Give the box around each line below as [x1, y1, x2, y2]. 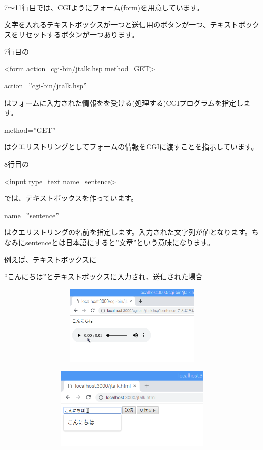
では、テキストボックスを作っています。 [4, 193, 138, 203]
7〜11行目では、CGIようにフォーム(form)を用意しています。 [4, 2, 204, 12]
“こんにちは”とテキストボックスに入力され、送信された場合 [4, 271, 203, 282]
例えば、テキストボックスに [4, 254, 97, 264]
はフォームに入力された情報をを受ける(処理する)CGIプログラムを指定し [4, 97, 244, 108]
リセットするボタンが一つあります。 [18, 29, 139, 40]
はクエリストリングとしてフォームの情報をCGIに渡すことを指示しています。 [4, 141, 258, 152]
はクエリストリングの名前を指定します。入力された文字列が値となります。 [4, 227, 252, 237]
